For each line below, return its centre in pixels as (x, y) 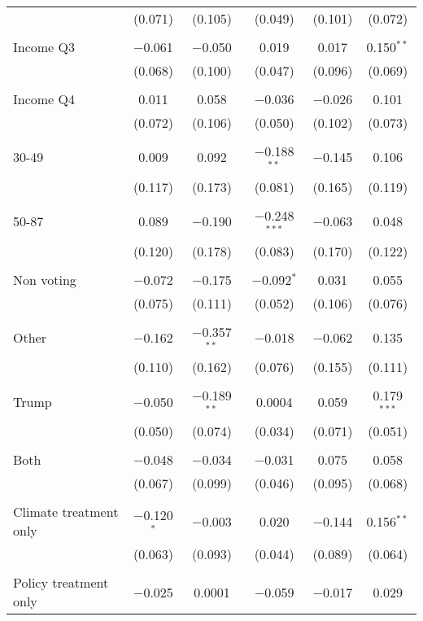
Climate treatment (66, 512)
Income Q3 (44, 47)
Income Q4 (44, 99)
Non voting (45, 279)
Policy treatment (61, 583)
